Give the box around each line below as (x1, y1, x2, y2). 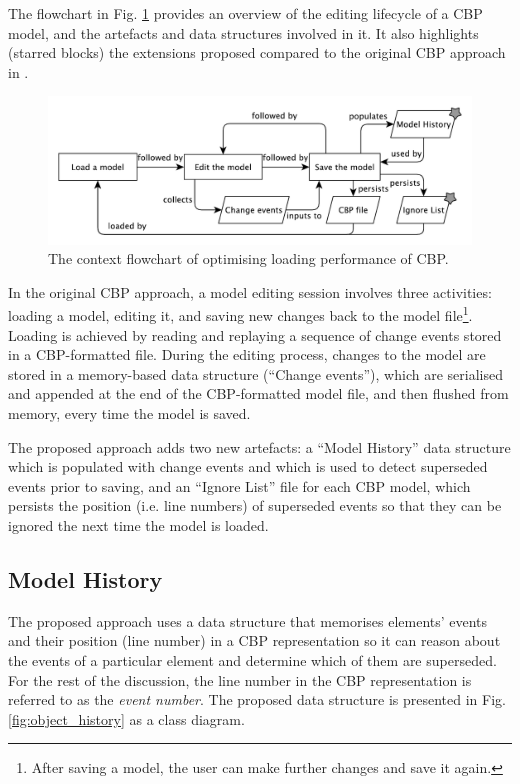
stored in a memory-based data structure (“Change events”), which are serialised (8, 363, 503, 384)
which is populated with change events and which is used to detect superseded (8, 456, 488, 477)
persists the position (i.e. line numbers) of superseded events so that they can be (8, 495, 502, 516)
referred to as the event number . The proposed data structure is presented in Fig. (8, 689, 506, 710)
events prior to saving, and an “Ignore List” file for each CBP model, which (8, 475, 471, 496)
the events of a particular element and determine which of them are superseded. (8, 649, 497, 670)
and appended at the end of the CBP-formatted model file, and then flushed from (8, 383, 509, 404)
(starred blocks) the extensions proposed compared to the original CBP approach (8, 42, 506, 63)
